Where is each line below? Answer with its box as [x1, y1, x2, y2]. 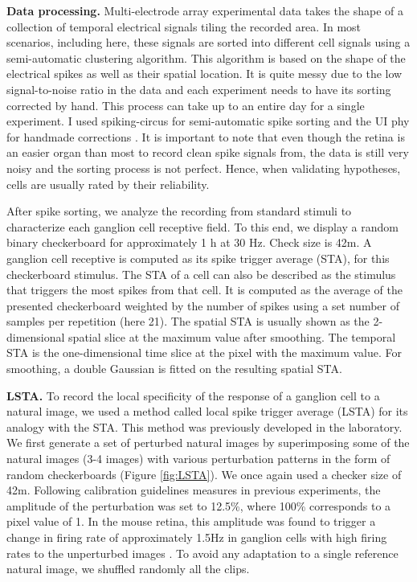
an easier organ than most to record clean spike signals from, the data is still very [6, 144, 409, 161]
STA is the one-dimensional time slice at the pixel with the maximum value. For [6, 344, 402, 361]
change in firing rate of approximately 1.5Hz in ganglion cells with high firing [6, 529, 387, 545]
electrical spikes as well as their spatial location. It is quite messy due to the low [6, 65, 403, 82]
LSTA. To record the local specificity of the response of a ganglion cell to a [6, 387, 380, 404]
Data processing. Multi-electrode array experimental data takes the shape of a [6, 2, 404, 18]
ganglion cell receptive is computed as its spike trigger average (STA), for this [6, 249, 390, 266]
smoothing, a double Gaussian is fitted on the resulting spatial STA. [6, 360, 342, 377]
